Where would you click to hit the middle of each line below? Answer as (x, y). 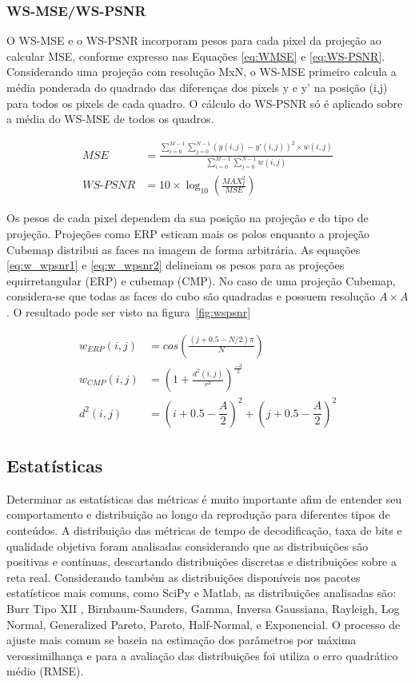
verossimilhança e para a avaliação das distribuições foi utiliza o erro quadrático (202, 655)
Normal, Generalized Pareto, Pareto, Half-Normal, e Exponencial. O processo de (204, 624)
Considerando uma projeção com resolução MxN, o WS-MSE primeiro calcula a (202, 72)
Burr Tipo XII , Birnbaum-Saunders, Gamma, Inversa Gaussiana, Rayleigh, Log (203, 608)
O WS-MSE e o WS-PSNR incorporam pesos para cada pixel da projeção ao (194, 40)
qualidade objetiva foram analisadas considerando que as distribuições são (188, 546)
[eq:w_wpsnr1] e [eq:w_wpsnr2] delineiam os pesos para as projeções (176, 265)
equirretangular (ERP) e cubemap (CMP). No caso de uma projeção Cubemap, (201, 280)
